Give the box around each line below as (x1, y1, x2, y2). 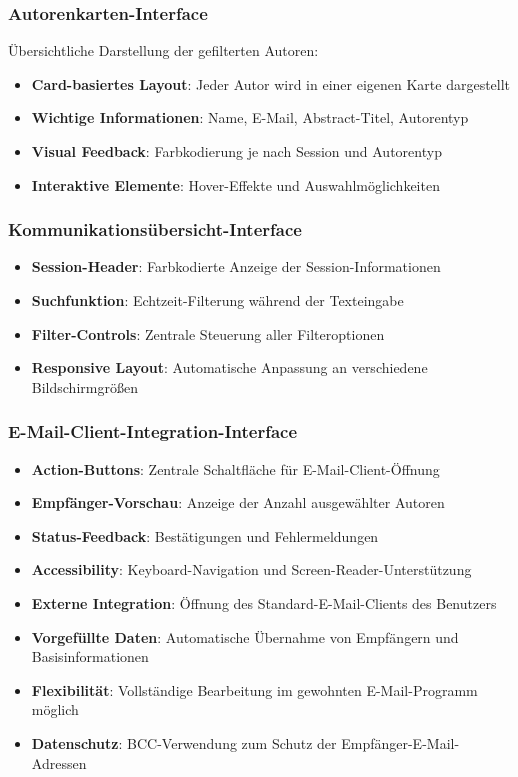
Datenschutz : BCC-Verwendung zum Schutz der (31, 732, 337, 753)
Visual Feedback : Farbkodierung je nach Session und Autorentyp (31, 141, 442, 161)
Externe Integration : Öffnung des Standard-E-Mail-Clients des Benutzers (31, 592, 497, 613)
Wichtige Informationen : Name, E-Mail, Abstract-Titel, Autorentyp (31, 107, 469, 128)
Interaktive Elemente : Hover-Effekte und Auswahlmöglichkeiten (31, 174, 440, 195)
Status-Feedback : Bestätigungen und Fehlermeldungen (31, 525, 379, 546)
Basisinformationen (31, 646, 149, 667)
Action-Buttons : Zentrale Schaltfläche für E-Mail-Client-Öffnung (31, 458, 440, 479)
